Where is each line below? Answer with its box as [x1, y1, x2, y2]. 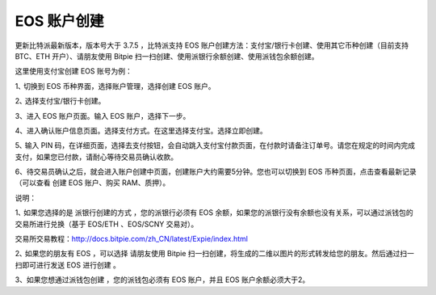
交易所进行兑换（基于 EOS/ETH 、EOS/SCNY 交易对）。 [15, 219, 199, 229]
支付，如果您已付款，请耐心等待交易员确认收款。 [15, 152, 178, 162]
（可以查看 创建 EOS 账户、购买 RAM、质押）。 [15, 178, 170, 188]
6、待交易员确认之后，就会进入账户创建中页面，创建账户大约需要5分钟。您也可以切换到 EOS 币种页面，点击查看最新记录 [15, 166, 417, 177]
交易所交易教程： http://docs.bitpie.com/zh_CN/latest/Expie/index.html [15, 234, 248, 244]
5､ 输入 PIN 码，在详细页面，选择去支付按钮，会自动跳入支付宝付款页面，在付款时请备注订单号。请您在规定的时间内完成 [15, 141, 416, 150]
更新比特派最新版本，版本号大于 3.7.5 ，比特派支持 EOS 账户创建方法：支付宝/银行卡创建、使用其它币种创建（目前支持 [15, 40, 409, 50]
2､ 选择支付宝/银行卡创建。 [15, 96, 106, 106]
